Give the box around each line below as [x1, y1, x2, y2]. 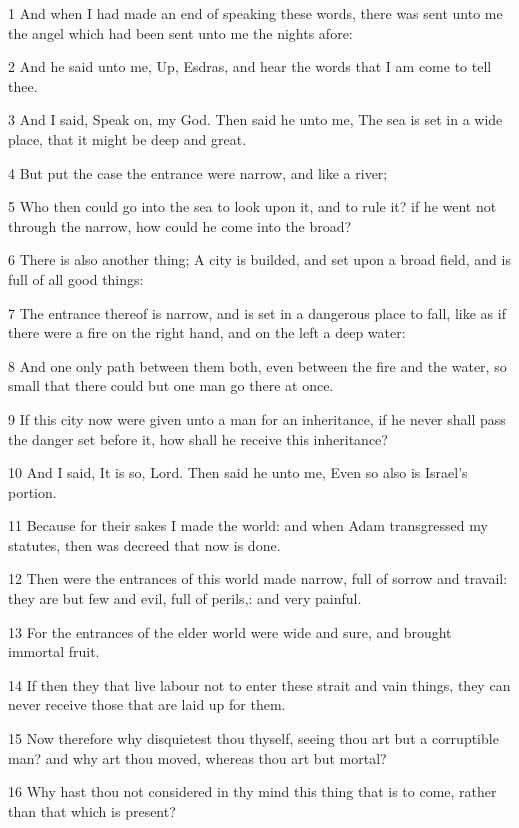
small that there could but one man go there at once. [8, 375, 334, 396]
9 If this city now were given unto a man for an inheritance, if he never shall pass [8, 408, 506, 429]
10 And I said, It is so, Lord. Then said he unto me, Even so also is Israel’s [8, 462, 468, 483]
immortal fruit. [8, 641, 100, 662]
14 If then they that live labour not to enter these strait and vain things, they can [8, 674, 511, 695]
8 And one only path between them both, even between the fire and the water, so [8, 355, 507, 376]
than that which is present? [8, 800, 176, 821]
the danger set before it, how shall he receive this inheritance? [8, 428, 388, 449]
